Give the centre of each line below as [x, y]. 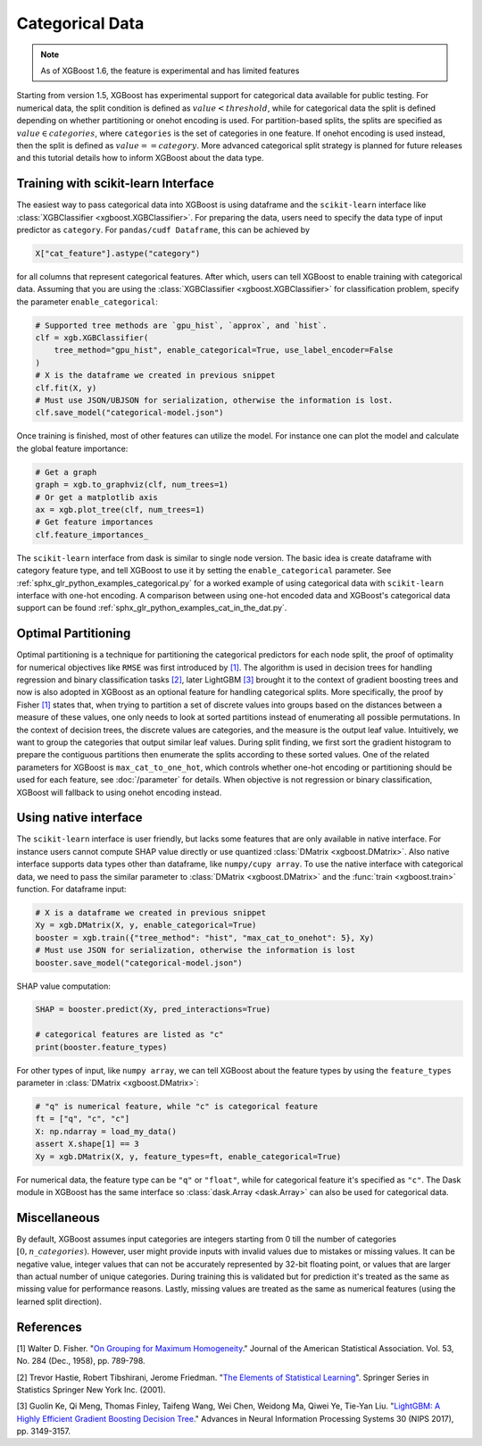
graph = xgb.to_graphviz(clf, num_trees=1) [132, 485]
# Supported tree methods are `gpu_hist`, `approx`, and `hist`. [181, 325]
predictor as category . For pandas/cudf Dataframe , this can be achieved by [163, 230]
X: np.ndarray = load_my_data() [106, 1131]
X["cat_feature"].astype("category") [118, 253]
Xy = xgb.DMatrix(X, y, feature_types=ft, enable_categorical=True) [188, 1156]
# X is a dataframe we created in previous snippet [151, 912]
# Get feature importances [94, 522]
